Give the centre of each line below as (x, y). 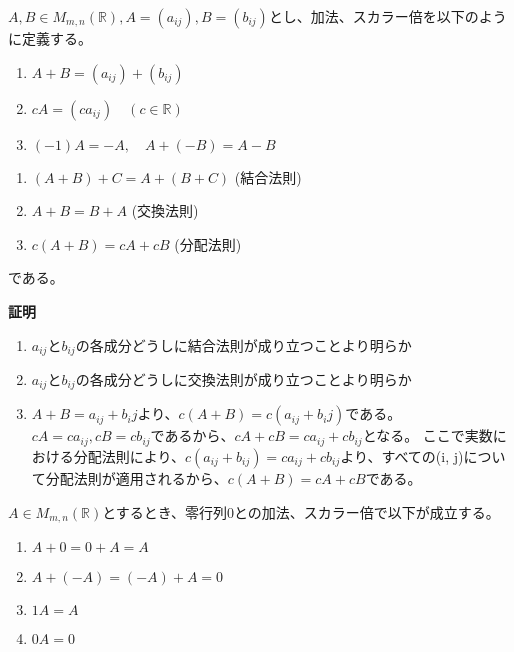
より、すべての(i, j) (402, 455)
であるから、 (192, 435)
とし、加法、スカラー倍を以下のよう (387, 16)
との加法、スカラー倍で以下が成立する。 (366, 511)
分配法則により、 (129, 455)
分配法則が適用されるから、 (136, 477)
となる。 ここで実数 (427, 435)
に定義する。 (50, 38)
